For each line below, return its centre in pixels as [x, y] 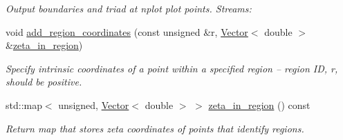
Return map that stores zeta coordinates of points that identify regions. [155, 128]
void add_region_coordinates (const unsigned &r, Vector [127, 31]
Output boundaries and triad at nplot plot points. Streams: [129, 8]
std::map [24, 104]
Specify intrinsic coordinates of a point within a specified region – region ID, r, [172, 68]
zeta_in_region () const [259, 104]
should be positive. [44, 82]
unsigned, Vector [94, 104]
